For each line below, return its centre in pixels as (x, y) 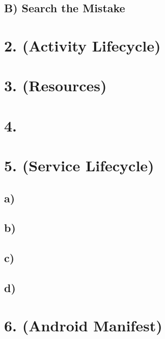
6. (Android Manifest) (83, 325)
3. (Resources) (56, 85)
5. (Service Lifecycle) (79, 165)
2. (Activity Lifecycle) (82, 45)
